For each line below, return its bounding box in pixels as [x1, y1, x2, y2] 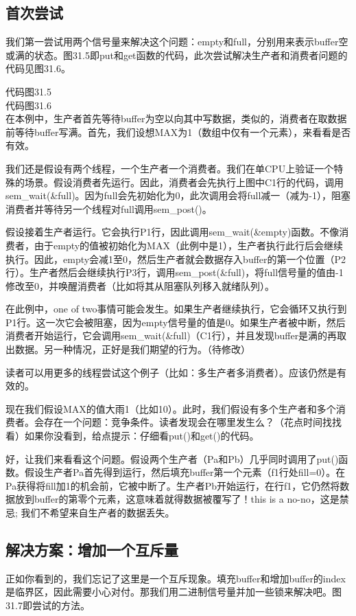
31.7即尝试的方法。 [5, 598, 90, 612]
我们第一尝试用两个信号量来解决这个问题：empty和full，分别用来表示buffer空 [5, 34, 348, 49]
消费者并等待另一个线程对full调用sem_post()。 [5, 201, 212, 216]
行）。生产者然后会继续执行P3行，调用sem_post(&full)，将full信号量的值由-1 [5, 265, 344, 280]
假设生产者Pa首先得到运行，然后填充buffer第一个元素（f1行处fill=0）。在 [24, 465, 346, 479]
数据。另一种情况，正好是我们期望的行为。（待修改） [14, 342, 250, 356]
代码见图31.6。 [5, 61, 71, 76]
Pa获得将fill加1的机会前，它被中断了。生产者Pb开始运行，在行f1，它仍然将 [5, 478, 340, 492]
